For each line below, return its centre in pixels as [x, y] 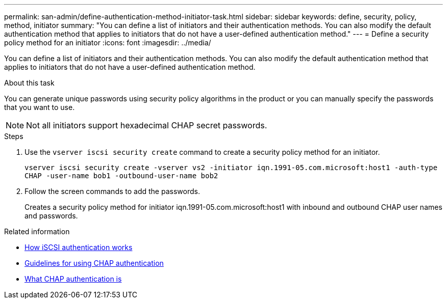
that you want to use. [40, 107]
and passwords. [51, 216]
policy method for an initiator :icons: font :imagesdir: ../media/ [108, 43]
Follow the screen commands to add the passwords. [112, 191]
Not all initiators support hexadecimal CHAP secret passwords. [147, 125]
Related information [37, 231]
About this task [29, 83]
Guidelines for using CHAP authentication [94, 263]
